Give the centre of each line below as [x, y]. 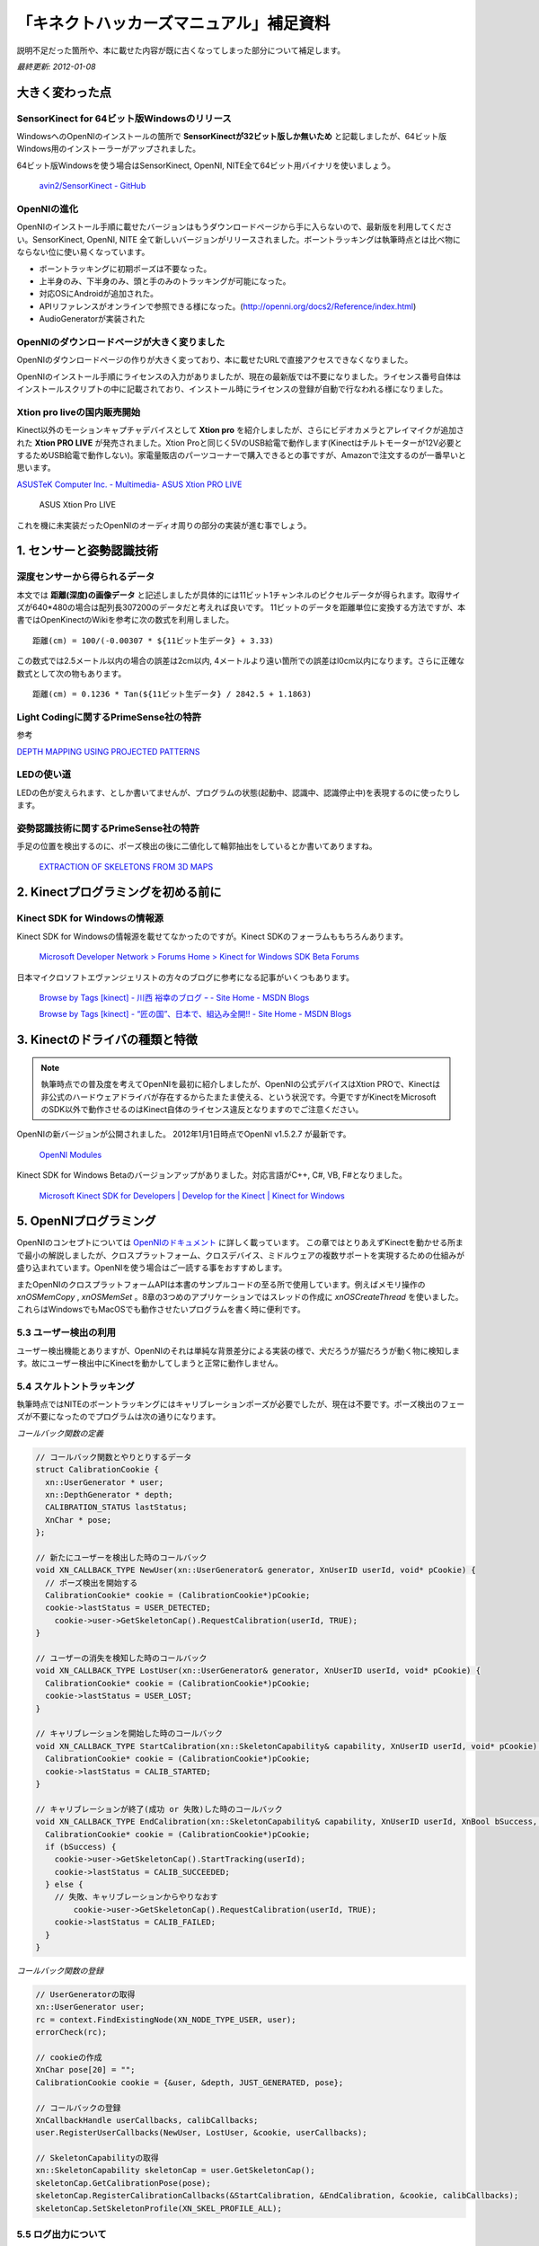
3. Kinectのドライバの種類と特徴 [107, 1040]
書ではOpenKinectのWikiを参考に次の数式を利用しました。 [125, 620]
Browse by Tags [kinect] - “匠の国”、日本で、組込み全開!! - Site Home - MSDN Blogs [195, 1014]
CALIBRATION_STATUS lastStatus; [116, 1508]
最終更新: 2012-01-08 [56, 66]
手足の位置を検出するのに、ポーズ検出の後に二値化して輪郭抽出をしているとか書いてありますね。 [197, 846]
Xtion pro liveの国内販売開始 [79, 411]
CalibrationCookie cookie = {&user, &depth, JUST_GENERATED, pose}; [190, 2082]
